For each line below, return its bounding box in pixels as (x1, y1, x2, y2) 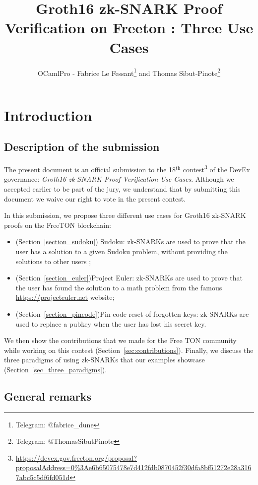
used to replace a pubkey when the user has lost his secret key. (15, 318, 206, 329)
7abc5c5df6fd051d (15, 472, 70, 483)
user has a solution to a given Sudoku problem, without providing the (15, 246, 228, 256)
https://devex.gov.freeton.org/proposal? (15, 452, 137, 463)
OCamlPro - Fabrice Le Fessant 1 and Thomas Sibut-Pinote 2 (37, 66, 221, 78)
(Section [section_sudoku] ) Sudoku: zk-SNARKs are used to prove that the (15, 236, 246, 247)
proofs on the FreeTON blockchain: (4, 219, 111, 230)
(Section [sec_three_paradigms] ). (4, 364, 107, 374)
